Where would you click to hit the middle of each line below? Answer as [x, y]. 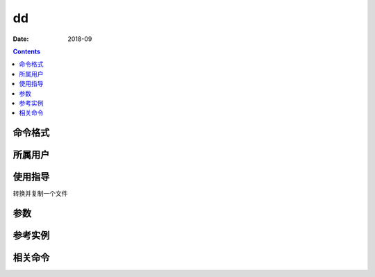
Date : [21, 39]
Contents [27, 51]
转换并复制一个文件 [40, 194]
